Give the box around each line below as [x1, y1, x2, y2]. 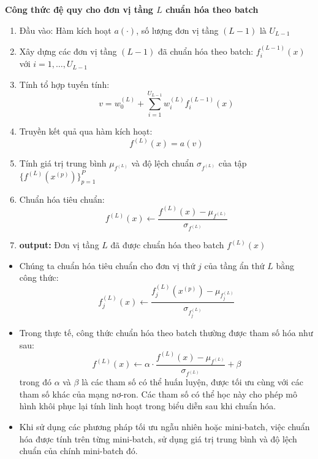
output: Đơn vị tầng [19, 238, 99, 251]
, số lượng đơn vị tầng [136, 23, 219, 36]
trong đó [19, 375, 51, 388]
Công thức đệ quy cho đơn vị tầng [5, 3, 153, 15]
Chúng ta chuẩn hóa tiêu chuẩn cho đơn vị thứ [19, 259, 195, 272]
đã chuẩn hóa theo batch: [157, 45, 254, 57]
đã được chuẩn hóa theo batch [110, 238, 224, 251]
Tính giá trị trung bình [19, 157, 107, 170]
